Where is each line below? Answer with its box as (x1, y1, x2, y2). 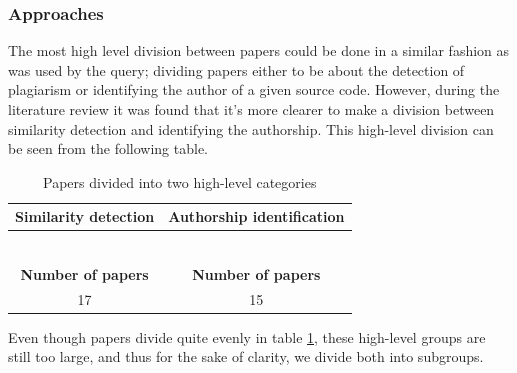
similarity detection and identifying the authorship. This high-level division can (8, 118, 494, 139)
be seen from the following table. (8, 138, 209, 159)
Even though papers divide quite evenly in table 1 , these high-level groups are (8, 326, 486, 347)
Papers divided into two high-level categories (43, 171, 317, 192)
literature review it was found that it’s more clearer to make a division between (8, 99, 495, 119)
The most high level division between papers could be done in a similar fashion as (8, 40, 510, 61)
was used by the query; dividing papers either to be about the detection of (8, 59, 465, 80)
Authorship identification (168, 206, 345, 227)
